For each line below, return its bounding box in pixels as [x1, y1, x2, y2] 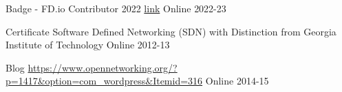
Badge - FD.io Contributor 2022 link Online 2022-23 [6, 1, 226, 15]
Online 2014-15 [205, 74, 269, 88]
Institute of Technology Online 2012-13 [6, 37, 170, 52]
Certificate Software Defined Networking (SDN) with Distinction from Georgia [6, 24, 336, 38]
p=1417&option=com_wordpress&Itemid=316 [6, 74, 203, 88]
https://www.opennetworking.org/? [28, 60, 178, 74]
